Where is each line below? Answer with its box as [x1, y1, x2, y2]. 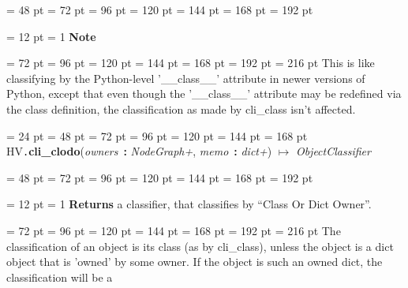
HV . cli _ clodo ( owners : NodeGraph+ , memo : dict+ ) [6, 143, 272, 159]
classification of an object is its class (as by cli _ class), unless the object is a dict [6, 238, 394, 254]
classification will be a [6, 268, 113, 285]
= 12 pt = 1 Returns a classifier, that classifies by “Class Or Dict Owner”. [6, 196, 372, 212]
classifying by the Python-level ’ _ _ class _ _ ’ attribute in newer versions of [6, 69, 365, 86]
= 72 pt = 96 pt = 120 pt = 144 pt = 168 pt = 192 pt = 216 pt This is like [6, 54, 375, 71]
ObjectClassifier [295, 143, 371, 159]
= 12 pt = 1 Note [6, 28, 96, 44]
